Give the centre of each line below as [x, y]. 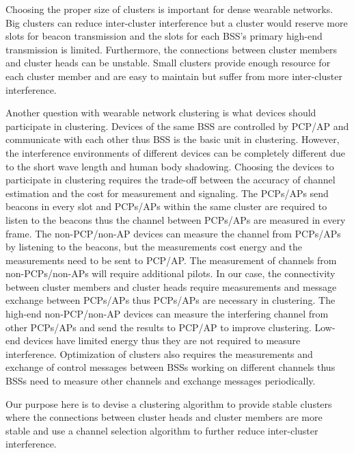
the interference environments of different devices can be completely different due [175, 152]
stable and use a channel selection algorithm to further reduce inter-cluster [162, 430]
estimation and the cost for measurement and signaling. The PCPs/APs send [167, 193]
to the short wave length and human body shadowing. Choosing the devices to [170, 166]
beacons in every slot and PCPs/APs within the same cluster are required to [166, 206]
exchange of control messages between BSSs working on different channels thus [171, 367]
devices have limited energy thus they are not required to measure [162, 340]
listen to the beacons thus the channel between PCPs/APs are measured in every [176, 219]
